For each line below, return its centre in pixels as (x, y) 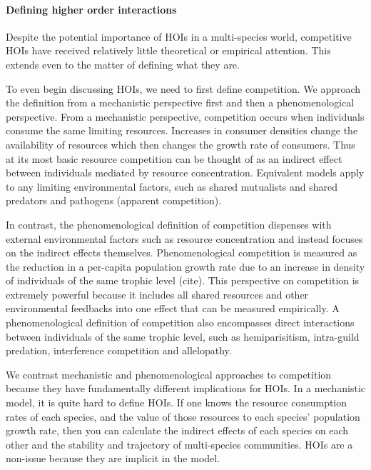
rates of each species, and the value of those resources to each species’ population (183, 416)
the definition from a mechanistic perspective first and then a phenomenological (180, 102)
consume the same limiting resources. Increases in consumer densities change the (182, 130)
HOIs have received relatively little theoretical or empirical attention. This (168, 50)
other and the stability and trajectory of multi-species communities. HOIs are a (179, 444)
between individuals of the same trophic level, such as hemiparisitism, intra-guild (183, 336)
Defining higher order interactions (91, 9)
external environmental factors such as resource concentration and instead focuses (184, 238)
